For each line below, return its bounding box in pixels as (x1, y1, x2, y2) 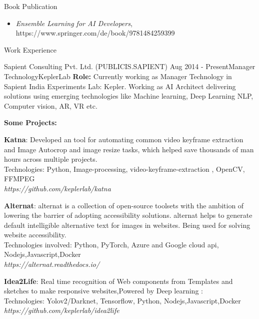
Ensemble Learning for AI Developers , (15, 18, 132, 28)
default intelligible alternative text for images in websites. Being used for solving (4, 219, 250, 230)
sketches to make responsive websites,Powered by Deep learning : (4, 285, 203, 296)
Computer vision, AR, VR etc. (4, 100, 97, 111)
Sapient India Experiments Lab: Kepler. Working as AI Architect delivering (4, 81, 236, 91)
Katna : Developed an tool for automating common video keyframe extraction (4, 134, 243, 144)
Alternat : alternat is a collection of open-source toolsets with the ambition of (4, 200, 244, 210)
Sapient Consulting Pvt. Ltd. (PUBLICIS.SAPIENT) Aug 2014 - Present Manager (4, 61, 255, 72)
